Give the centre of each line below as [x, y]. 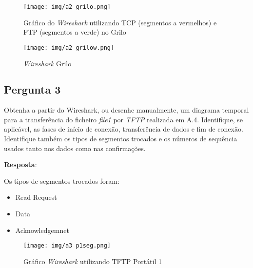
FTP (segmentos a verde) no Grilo [75, 32]
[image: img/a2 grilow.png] [69, 48]
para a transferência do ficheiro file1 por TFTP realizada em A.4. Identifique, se [123, 119]
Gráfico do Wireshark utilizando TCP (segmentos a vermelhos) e [120, 22]
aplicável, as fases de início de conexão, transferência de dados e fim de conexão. [124, 129]
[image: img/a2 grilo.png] [67, 7]
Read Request [36, 197]
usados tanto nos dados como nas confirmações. [75, 148]
